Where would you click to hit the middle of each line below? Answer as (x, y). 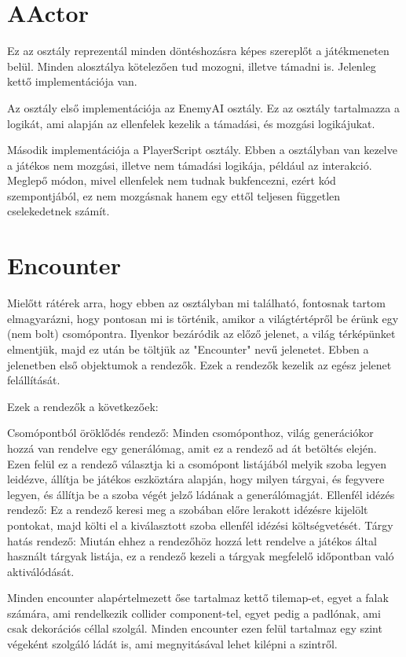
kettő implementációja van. (72, 81)
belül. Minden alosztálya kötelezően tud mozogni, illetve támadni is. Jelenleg (192, 66)
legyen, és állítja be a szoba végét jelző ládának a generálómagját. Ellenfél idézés (201, 494)
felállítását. (34, 380)
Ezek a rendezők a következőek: (83, 406)
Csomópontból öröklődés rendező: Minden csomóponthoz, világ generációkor (190, 433)
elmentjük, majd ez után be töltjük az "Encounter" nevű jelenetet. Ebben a (188, 349)
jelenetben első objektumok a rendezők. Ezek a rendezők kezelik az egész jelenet (199, 364)
